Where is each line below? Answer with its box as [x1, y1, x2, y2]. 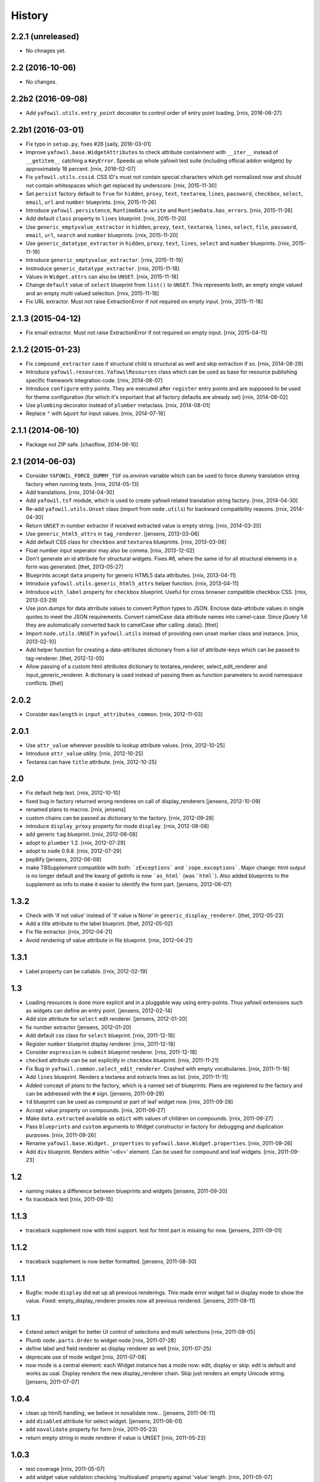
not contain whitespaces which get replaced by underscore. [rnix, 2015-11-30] [25, 181, 217, 189]
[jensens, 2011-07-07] [25, 1378, 80, 1385]
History [11, 9, 49, 22]
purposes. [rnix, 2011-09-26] [25, 1131, 97, 1138]
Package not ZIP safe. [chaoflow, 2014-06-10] [25, 441, 139, 448]
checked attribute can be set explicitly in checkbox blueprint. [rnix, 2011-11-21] [25, 1057, 219, 1064]
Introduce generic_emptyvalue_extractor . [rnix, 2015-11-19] [25, 257, 183, 264]
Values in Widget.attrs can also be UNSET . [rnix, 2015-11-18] [25, 273, 179, 280]
